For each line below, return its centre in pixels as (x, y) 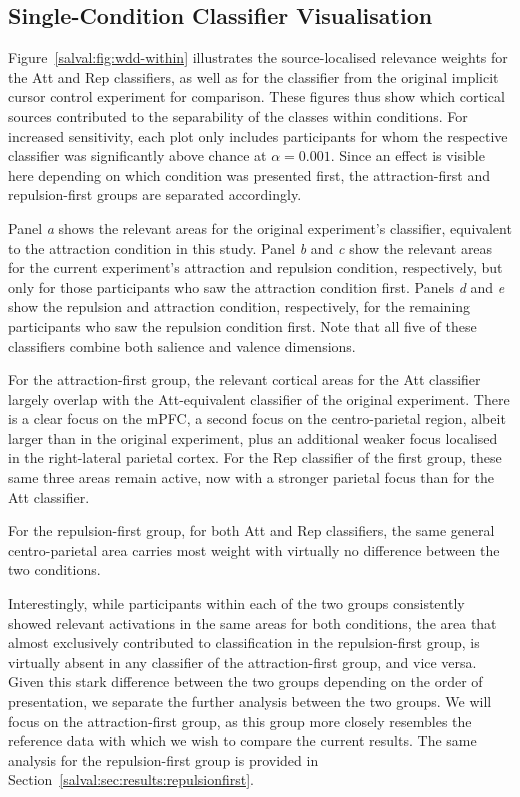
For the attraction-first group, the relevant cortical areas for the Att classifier (244, 379)
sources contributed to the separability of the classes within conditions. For (238, 115)
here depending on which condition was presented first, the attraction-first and (249, 174)
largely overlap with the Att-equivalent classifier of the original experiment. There (259, 398)
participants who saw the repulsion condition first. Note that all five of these (242, 325)
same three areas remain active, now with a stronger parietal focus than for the (251, 477)
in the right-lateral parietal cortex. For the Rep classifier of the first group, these (255, 457)
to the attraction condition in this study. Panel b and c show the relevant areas (250, 247)
